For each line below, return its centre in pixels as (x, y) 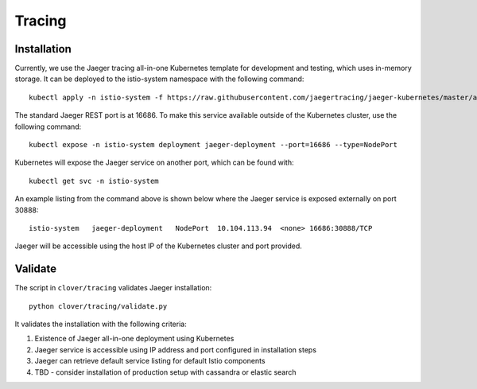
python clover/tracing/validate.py (98, 306)
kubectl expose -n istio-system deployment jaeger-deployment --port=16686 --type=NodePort (213, 145)
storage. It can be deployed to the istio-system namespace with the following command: (159, 79)
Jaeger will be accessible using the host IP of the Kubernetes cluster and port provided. (158, 246)
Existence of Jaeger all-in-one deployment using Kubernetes (134, 339)
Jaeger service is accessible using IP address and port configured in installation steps (176, 349)
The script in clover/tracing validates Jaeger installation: (113, 288)
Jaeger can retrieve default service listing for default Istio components (150, 361)
